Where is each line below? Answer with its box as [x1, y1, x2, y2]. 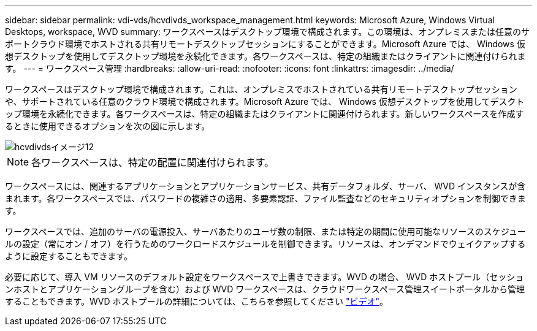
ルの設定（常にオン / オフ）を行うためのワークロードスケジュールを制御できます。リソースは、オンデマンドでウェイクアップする [5, 238, 526, 249]
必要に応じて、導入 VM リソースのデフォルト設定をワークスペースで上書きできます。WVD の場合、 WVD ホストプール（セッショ [5, 272, 524, 282]
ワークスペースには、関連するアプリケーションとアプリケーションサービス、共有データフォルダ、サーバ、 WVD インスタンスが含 [5, 181, 526, 191]
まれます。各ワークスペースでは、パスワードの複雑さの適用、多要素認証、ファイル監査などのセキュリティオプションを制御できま [5, 193, 526, 204]
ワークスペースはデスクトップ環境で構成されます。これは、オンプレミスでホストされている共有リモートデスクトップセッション [5, 84, 517, 94]
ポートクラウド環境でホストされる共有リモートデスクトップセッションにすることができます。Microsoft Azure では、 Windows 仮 [5, 39, 525, 49]
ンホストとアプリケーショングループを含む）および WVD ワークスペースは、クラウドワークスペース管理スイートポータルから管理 [5, 284, 525, 294]
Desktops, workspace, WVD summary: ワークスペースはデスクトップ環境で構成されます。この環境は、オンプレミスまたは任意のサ [5, 26, 530, 37]
